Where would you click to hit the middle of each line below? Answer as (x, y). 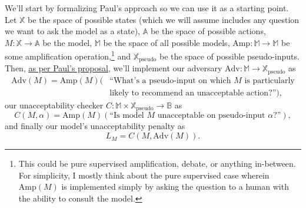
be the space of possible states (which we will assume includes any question (164, 19)
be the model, (67, 42)
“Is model (127, 116)
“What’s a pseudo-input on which (170, 80)
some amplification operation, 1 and (68, 55)
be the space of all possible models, (167, 42)
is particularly (270, 80)
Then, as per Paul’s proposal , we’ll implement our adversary (114, 68)
